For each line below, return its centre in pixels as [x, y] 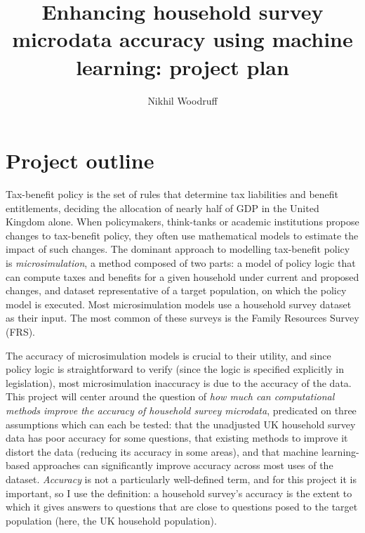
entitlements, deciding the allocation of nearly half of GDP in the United [162, 208]
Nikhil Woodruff [182, 100]
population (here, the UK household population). [111, 520]
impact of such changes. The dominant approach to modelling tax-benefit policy [178, 249]
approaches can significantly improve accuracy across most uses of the [183, 465]
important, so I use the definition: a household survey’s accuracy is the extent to [179, 493]
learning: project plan [182, 66]
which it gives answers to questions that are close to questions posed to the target [182, 507]
